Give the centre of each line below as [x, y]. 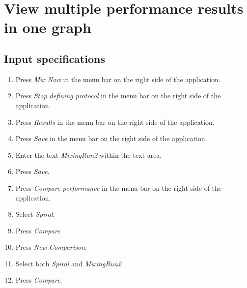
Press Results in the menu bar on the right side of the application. [115, 122]
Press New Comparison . [51, 247]
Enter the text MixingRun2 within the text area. [89, 155]
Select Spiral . [35, 214]
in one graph [48, 27]
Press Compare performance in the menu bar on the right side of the [119, 187]
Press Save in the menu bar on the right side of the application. [111, 138]
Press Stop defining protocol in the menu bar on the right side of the [118, 96]
